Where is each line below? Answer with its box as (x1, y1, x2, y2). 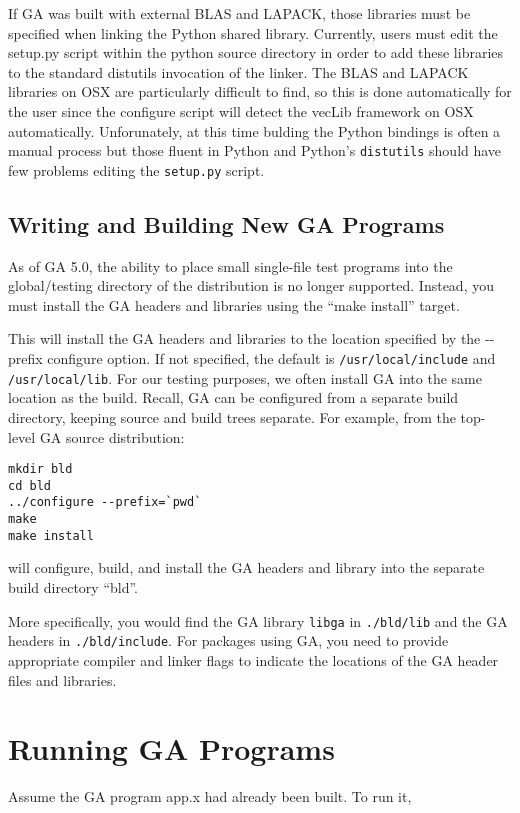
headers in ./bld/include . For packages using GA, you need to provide (8, 630, 449, 651)
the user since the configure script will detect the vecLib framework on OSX (8, 100, 474, 121)
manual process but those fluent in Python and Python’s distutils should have (8, 140, 502, 161)
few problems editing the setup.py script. (8, 159, 265, 180)
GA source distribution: (39, 426, 185, 447)
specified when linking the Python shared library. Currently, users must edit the (8, 22, 498, 43)
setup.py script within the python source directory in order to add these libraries (8, 42, 504, 63)
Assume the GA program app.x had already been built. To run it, (8, 786, 412, 807)
